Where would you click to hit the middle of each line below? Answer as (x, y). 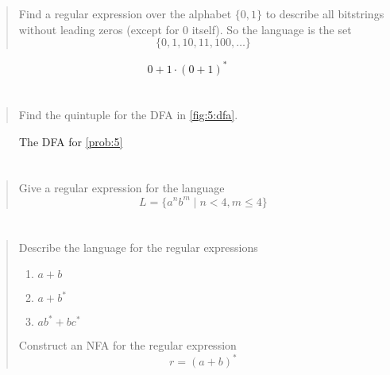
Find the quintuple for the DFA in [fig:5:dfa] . (128, 115)
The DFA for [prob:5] (71, 141)
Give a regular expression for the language (122, 188)
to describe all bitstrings (325, 14)
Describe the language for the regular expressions (138, 247)
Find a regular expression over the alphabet (125, 14)
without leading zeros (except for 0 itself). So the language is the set (185, 29)
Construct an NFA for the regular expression (127, 345)
